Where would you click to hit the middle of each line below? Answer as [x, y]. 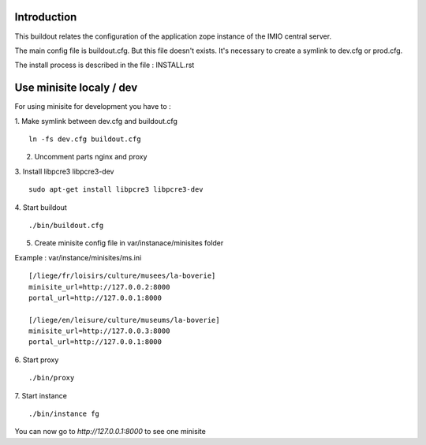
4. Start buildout [41, 207]
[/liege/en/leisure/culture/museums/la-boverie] [124, 320]
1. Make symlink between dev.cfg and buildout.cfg [96, 121]
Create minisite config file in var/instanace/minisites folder [129, 243]
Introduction [46, 17]
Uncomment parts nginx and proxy [91, 157]
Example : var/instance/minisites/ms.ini [78, 257]
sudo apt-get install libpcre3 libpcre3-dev [116, 190]
